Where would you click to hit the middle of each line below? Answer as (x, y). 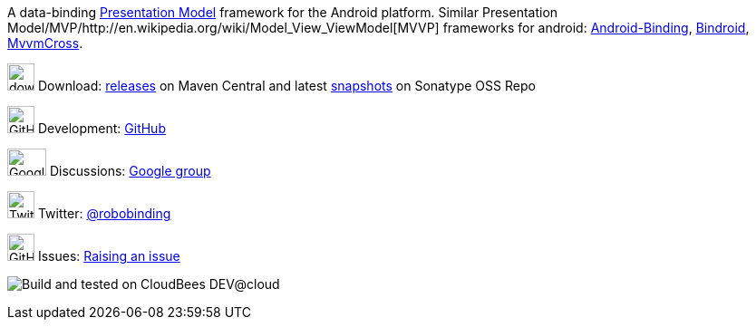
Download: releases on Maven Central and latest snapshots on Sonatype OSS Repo (286, 86)
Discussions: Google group (130, 171)
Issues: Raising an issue (109, 256)
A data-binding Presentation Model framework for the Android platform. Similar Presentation (283, 12)
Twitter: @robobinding (104, 213)
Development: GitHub (102, 128)
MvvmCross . (45, 43)
